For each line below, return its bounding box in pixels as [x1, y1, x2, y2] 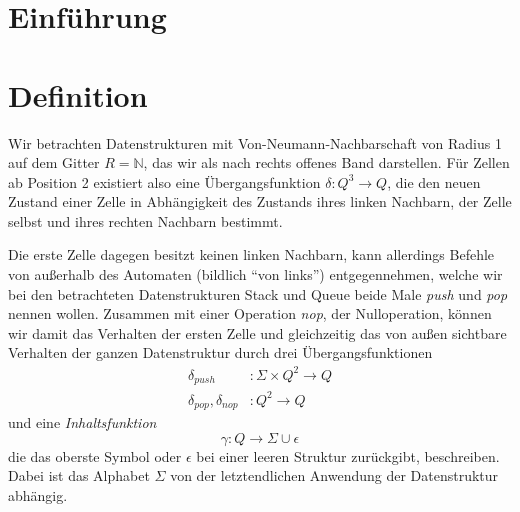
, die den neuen [387, 171, 481, 192]
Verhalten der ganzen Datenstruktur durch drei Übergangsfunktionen [8, 342, 433, 363]
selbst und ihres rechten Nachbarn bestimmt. [8, 210, 283, 231]
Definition [8, 74, 148, 115]
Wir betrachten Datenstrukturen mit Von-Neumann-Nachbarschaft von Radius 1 [8, 132, 502, 153]
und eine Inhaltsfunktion [8, 412, 157, 432]
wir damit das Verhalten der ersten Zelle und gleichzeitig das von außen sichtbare [8, 322, 507, 343]
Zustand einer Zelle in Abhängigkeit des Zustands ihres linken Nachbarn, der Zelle [8, 191, 512, 212]
